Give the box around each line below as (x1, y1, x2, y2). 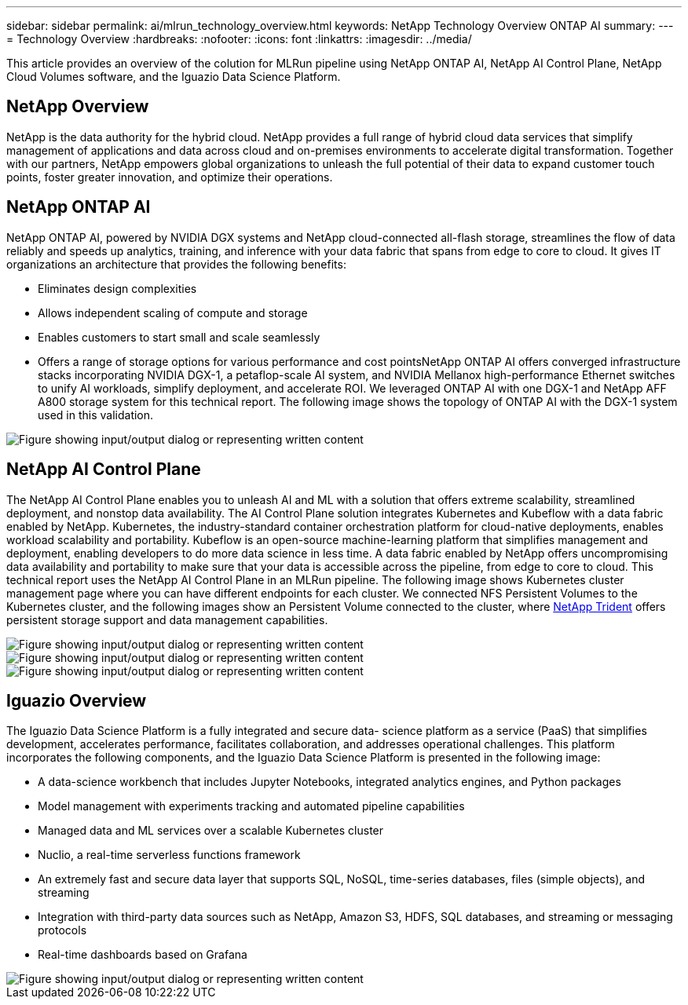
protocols (38, 923, 87, 937)
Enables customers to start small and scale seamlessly (38, 330, 320, 344)
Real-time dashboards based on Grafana (38, 948, 247, 962)
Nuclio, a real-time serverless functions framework (38, 848, 301, 862)
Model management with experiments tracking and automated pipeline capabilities (38, 799, 465, 813)
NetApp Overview (6, 97, 149, 117)
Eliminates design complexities (38, 281, 197, 295)
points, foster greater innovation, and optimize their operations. (6, 170, 333, 184)
